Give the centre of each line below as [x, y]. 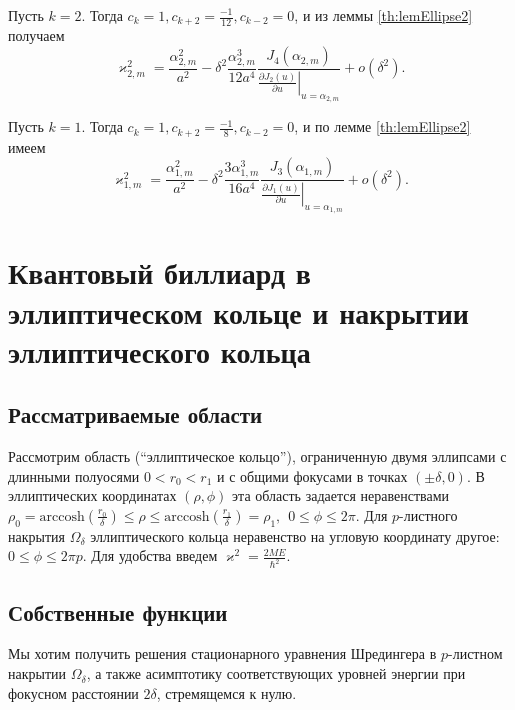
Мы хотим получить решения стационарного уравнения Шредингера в [222, 653]
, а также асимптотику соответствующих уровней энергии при [276, 673]
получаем [36, 35]
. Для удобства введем [150, 555]
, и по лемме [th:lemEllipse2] [382, 126]
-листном [475, 653]
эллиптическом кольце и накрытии [238, 311]
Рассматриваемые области [135, 414]
